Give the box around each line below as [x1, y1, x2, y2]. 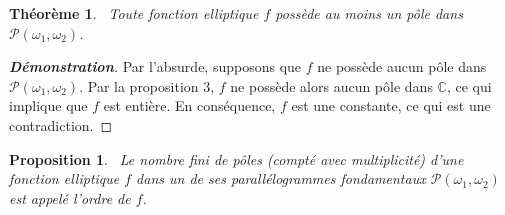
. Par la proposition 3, [79, 75, 215, 96]
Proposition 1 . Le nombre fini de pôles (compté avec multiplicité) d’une [9, 148, 464, 169]
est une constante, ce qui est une [291, 95, 491, 116]
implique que [9, 95, 88, 116]
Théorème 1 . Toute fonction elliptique [9, 3, 259, 23]
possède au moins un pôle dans [275, 3, 463, 23]
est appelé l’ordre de [9, 187, 131, 208]
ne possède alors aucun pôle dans [230, 75, 433, 96]
